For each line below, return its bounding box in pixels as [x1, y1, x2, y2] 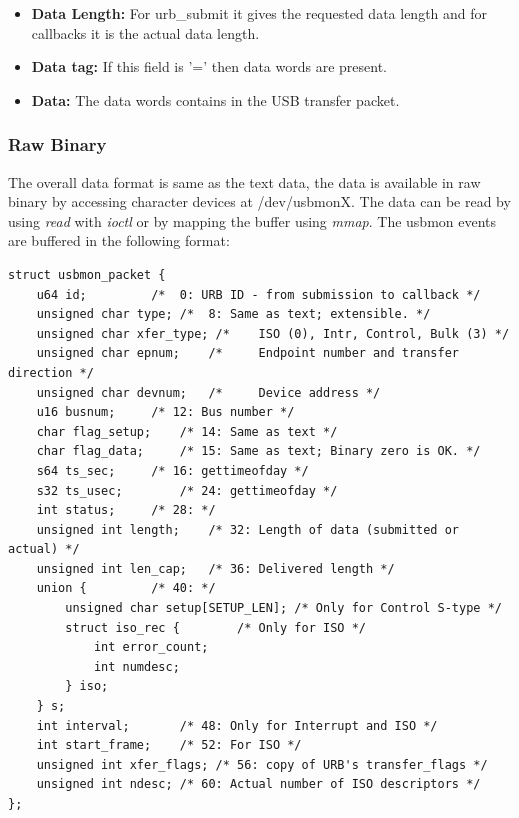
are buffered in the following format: [8, 230, 230, 251]
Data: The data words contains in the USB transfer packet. [31, 89, 400, 110]
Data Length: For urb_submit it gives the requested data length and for [31, 3, 488, 23]
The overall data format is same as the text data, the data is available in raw [8, 171, 481, 192]
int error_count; [93, 640, 209, 655]
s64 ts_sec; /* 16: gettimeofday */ [36, 463, 309, 478]
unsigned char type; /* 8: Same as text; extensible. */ [36, 307, 431, 322]
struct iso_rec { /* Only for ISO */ [65, 620, 366, 635]
